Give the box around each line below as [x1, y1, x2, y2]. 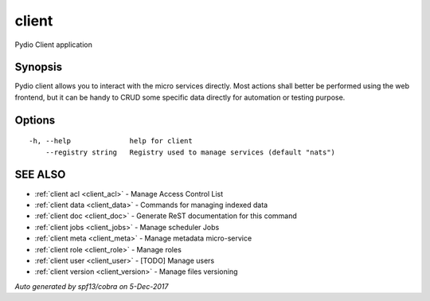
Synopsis [14, 61, 63, 74]
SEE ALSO [14, 168, 66, 182]
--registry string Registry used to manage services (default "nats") [45, 147, 336, 157]
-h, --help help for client [29, 136, 193, 146]
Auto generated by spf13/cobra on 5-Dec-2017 [14, 281, 169, 291]
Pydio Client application [14, 40, 93, 49]
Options [14, 113, 56, 127]
